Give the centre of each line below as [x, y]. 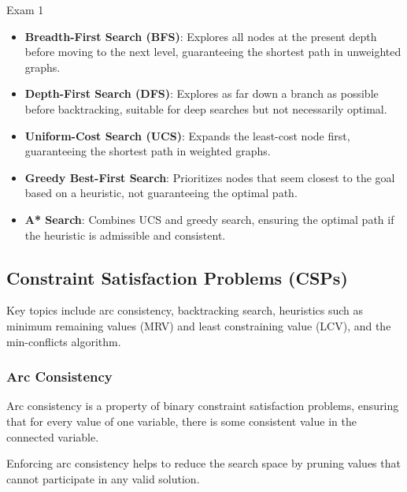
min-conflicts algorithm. [64, 341]
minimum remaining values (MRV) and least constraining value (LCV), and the [199, 325]
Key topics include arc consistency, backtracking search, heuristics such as [185, 310]
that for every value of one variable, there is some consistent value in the [181, 421]
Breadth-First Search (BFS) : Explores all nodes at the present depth [201, 36]
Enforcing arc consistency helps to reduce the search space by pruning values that [203, 463]
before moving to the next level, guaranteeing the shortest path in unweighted [213, 52]
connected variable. [53, 436]
